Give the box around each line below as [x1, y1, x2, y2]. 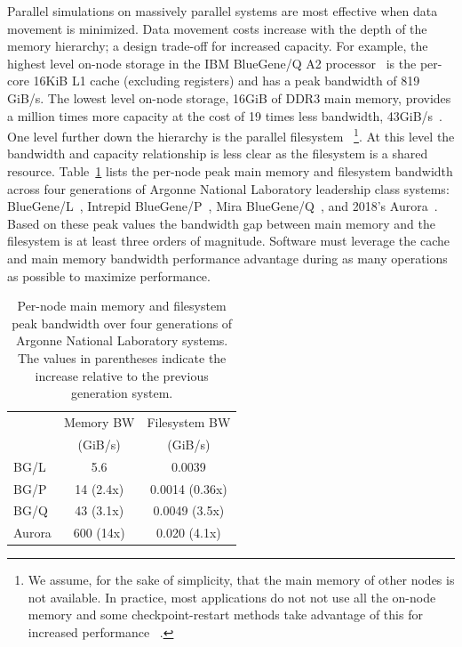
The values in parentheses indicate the [17, 348, 227, 367]
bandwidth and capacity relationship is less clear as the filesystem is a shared [7, 144, 428, 163]
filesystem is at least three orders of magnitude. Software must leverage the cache [7, 231, 450, 250]
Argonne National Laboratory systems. [16, 331, 228, 350]
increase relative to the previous [35, 366, 209, 384]
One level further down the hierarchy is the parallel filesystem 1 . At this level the [7, 125, 455, 145]
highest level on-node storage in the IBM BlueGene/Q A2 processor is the [7, 53, 417, 72]
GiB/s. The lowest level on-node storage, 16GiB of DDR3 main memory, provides [7, 88, 451, 107]
